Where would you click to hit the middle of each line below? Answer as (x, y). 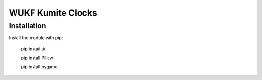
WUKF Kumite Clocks (53, 13)
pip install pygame (39, 67)
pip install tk (33, 49)
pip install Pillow (37, 58)
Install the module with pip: (36, 38)
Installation (27, 26)
